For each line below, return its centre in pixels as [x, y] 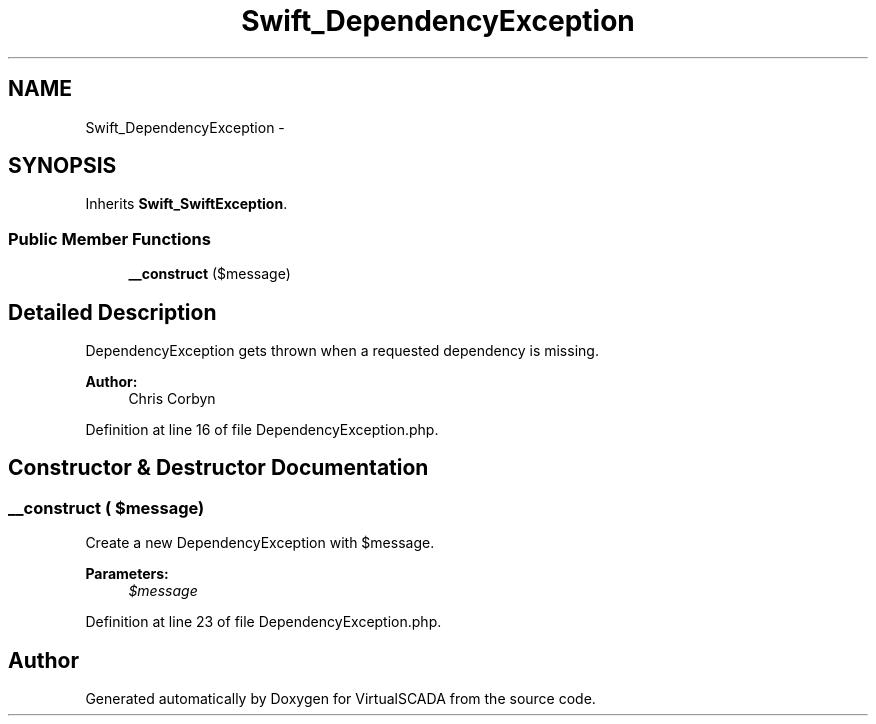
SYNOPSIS [62, 166]
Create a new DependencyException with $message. [260, 543]
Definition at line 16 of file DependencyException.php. [262, 430]
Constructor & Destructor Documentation [218, 468]
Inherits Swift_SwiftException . [186, 204]
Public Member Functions [109, 238]
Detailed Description [112, 312]
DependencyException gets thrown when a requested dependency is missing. [342, 351]
